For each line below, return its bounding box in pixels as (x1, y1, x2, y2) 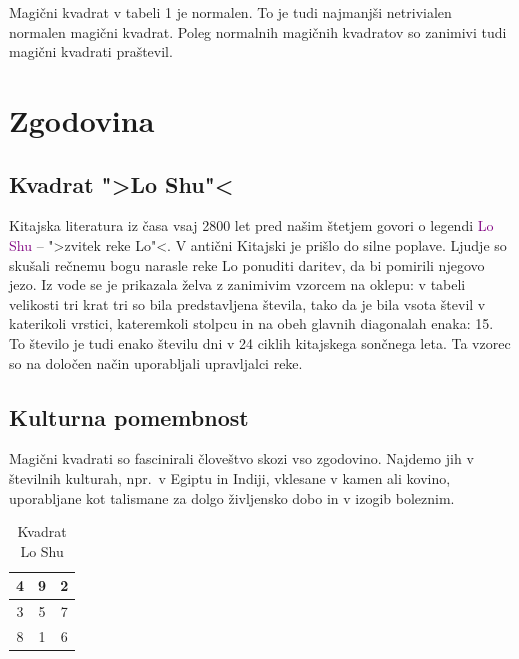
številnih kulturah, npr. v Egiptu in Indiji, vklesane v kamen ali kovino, (9, 467, 451, 488)
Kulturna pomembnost (9, 401, 249, 432)
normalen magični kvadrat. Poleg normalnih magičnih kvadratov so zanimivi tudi (9, 21, 507, 42)
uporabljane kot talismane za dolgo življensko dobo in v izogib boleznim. (9, 487, 455, 508)
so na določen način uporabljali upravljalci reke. (9, 352, 303, 373)
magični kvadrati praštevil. (9, 41, 173, 62)
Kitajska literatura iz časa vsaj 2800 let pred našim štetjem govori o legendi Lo (9, 215, 494, 236)
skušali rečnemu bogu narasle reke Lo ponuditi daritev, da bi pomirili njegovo (9, 254, 485, 275)
